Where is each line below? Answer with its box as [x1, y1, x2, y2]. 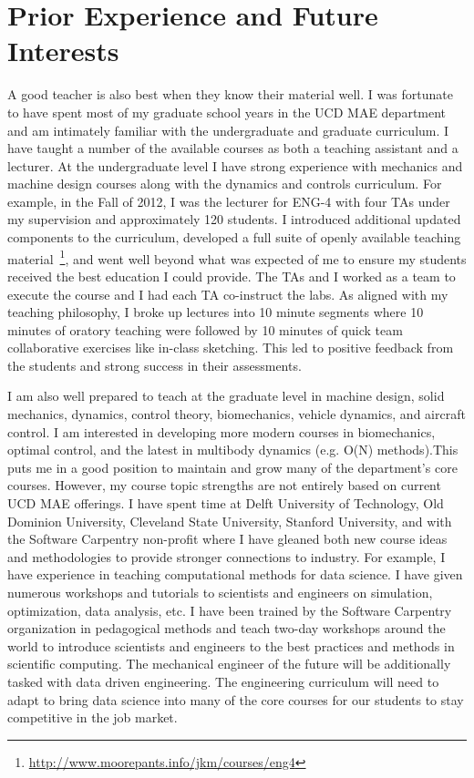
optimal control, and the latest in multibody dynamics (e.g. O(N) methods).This [7, 440, 459, 459]
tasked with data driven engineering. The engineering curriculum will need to [7, 671, 439, 691]
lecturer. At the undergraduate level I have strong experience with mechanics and [7, 156, 463, 175]
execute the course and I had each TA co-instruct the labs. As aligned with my [7, 284, 448, 303]
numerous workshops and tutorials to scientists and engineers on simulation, [7, 583, 433, 601]
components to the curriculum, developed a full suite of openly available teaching [7, 228, 461, 247]
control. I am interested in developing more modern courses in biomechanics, [7, 422, 436, 441]
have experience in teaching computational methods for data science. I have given [7, 565, 463, 584]
